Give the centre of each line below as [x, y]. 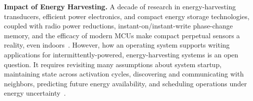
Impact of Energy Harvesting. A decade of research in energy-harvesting [120, 6]
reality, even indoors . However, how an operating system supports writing [117, 45]
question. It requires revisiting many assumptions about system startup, [113, 64]
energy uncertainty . [35, 93]
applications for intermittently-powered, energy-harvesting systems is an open [121, 54]
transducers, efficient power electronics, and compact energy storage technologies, [127, 16]
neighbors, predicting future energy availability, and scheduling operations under [126, 83]
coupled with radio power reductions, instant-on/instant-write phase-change [119, 26]
